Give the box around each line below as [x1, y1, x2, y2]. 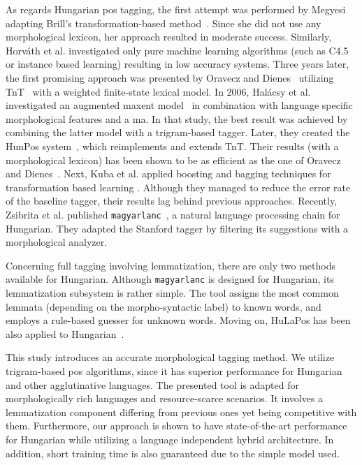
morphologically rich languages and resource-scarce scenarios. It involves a [6, 391, 324, 406]
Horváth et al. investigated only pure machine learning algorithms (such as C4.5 [6, 43, 349, 57]
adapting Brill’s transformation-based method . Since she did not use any [6, 15, 321, 30]
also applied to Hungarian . [6, 326, 124, 341]
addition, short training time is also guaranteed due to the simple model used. [6, 445, 340, 460]
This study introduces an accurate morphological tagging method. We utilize [6, 350, 335, 364]
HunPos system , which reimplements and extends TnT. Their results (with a [6, 138, 339, 153]
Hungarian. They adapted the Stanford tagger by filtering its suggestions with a [6, 221, 349, 235]
